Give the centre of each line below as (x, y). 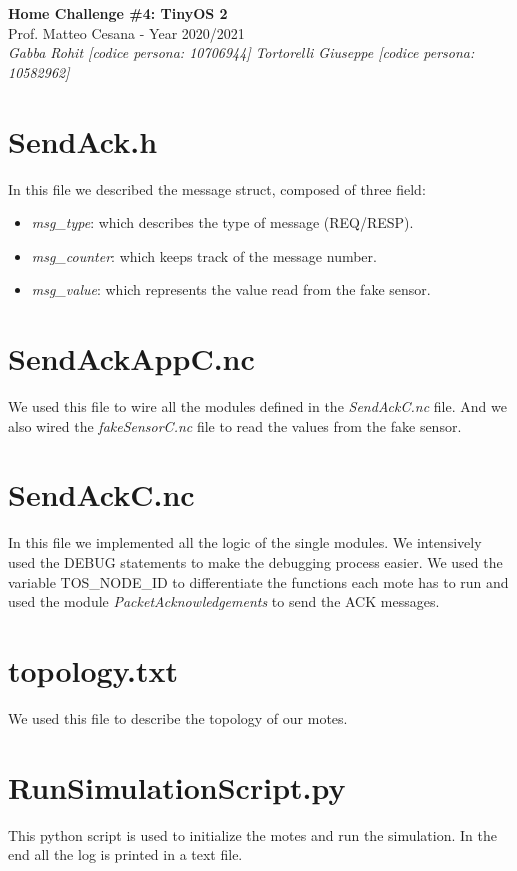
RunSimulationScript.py (177, 786)
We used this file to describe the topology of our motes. (178, 717)
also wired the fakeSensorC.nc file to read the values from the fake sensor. (235, 425)
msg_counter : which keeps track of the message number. (204, 255)
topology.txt (93, 669)
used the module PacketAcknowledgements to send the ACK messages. (224, 601)
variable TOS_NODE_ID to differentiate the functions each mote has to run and (258, 581)
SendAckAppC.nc (131, 358)
